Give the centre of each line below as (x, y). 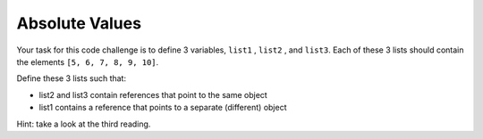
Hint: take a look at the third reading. (84, 124)
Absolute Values (79, 23)
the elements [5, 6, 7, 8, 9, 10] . (88, 61)
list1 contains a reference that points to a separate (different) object (163, 108)
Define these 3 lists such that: (72, 78)
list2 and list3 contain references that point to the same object (153, 94)
